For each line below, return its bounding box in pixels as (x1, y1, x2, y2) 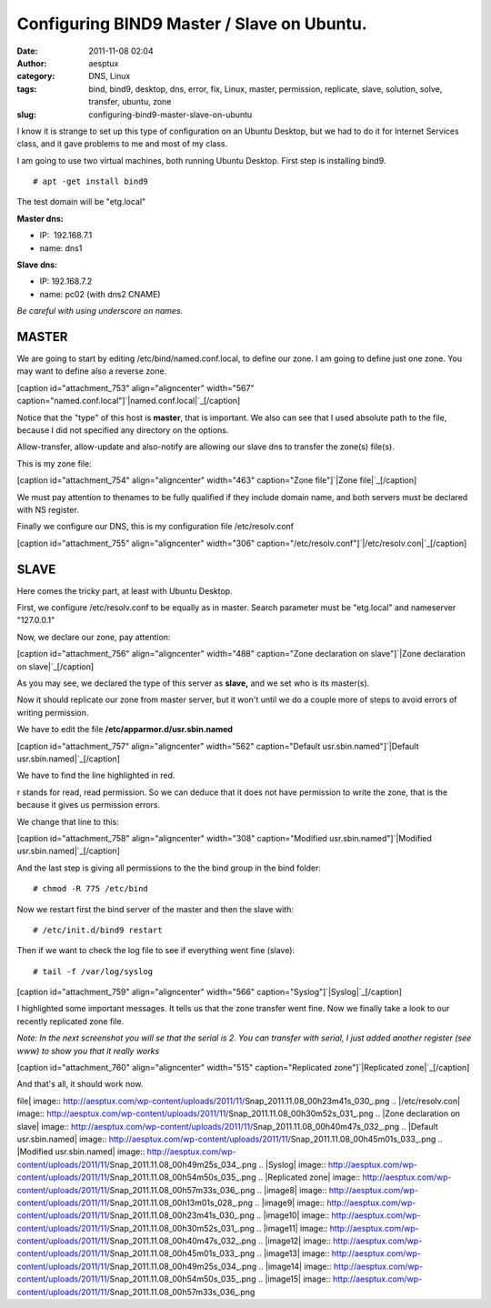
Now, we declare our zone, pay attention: (16, 631, 171, 642)
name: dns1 (39, 242, 83, 254)
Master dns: (16, 213, 64, 224)
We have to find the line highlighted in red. (16, 770, 175, 781)
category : (16, 71, 55, 82)
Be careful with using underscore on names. (16, 306, 184, 317)
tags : (16, 83, 37, 95)
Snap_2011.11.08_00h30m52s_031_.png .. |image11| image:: (109, 1222, 328, 1233)
